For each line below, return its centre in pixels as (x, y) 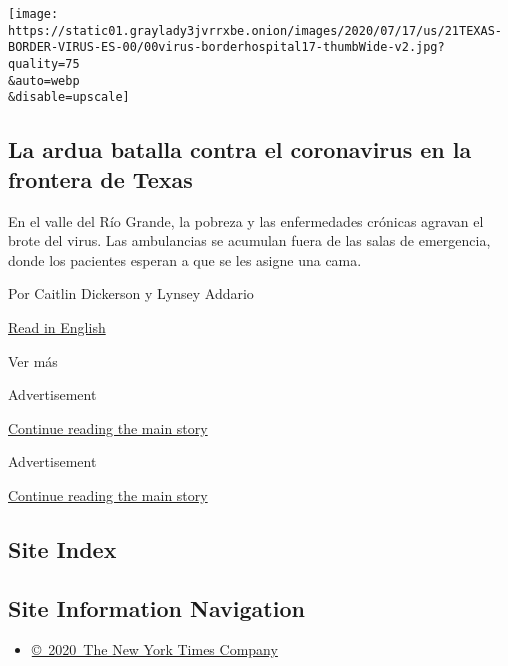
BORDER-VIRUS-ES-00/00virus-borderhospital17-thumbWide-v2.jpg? (226, 47)
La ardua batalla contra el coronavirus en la (240, 149)
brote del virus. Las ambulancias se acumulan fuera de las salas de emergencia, (249, 240)
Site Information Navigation (156, 607)
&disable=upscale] (69, 97)
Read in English (57, 326)
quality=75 (44, 63)
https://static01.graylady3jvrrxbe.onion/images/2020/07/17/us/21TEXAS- (255, 30)
